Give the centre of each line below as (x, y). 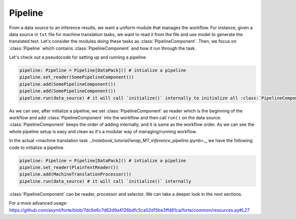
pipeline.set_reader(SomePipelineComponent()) (77, 77)
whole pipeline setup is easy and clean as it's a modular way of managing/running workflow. (103, 131)
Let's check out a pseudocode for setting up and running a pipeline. (78, 57)
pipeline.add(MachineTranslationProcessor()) (75, 174)
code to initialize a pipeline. (37, 147)
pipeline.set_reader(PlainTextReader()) (69, 167)
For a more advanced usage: (38, 203)
